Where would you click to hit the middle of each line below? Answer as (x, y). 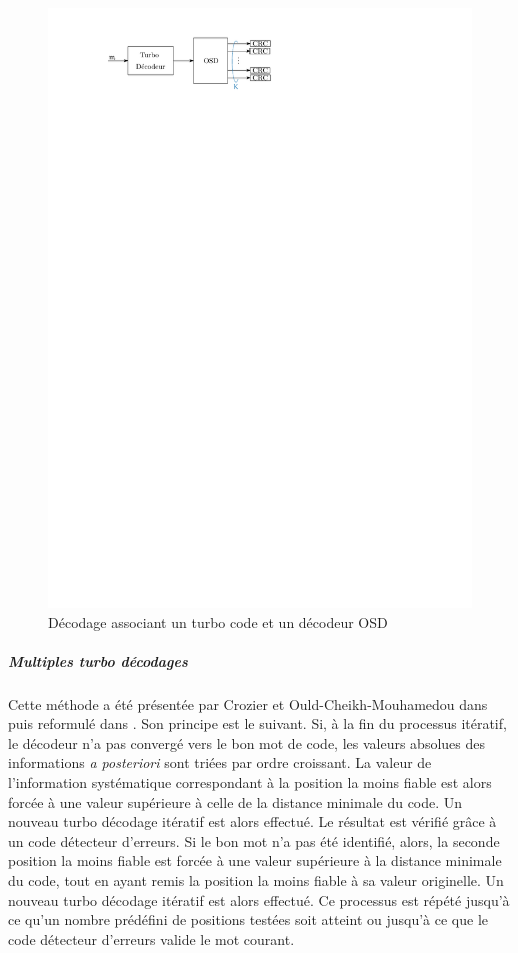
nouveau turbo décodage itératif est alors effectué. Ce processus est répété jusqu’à (259, 899)
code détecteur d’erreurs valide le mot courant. (151, 938)
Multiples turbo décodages (98, 660)
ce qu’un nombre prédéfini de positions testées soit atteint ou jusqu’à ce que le (248, 919)
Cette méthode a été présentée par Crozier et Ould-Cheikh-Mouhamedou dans (248, 703)
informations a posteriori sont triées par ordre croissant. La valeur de (220, 762)
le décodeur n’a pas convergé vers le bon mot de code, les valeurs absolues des (247, 742)
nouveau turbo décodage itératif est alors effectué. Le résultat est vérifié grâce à (252, 821)
